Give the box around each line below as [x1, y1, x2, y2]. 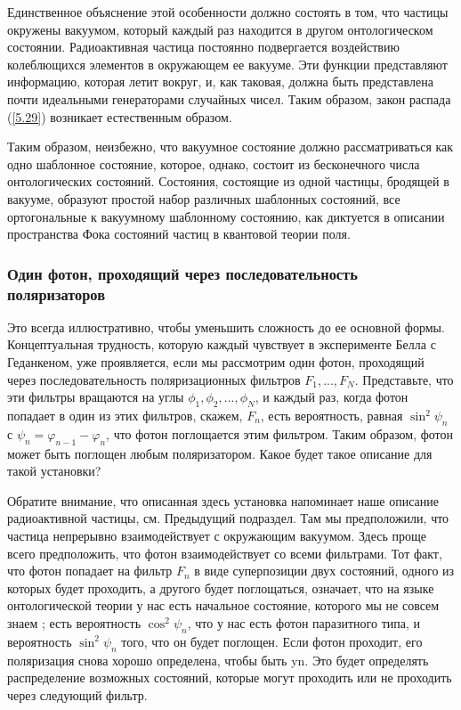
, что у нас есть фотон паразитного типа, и [187, 613, 421, 632]
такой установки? [7, 461, 101, 480]
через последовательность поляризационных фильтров [7, 370, 301, 388]
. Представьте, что [354, 370, 454, 388]
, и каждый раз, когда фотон [255, 388, 408, 406]
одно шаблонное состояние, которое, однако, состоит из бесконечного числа [7, 154, 420, 173]
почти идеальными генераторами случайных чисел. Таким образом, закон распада [7, 89, 451, 108]
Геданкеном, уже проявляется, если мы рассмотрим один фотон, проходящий [7, 353, 425, 371]
